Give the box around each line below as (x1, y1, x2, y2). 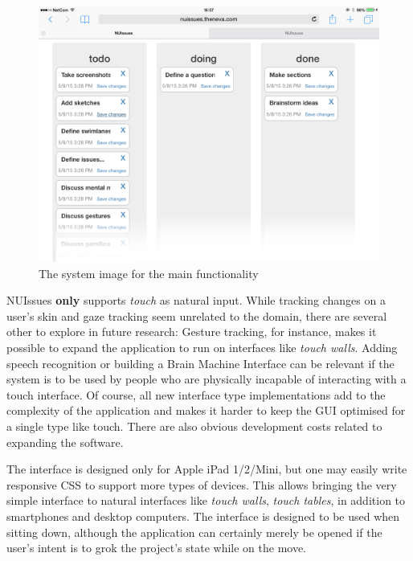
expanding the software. (6, 433, 124, 450)
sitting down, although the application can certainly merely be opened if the (6, 523, 382, 540)
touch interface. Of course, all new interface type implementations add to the (6, 386, 386, 403)
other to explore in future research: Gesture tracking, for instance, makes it (6, 323, 377, 340)
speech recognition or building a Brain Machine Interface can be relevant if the (6, 354, 395, 371)
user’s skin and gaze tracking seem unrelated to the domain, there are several (6, 307, 387, 324)
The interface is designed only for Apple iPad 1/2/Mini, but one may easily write (6, 461, 407, 477)
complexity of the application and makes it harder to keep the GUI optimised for (6, 402, 406, 419)
